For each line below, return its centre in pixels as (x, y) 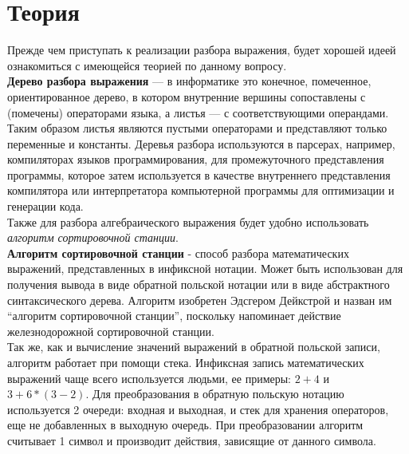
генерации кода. (45, 206)
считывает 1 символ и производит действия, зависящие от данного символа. (192, 440)
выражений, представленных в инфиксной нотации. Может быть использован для (205, 268)
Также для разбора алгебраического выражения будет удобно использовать (188, 221)
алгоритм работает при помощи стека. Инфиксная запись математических (186, 362)
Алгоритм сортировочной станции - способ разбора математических (178, 253)
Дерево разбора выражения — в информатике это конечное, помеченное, (189, 81)
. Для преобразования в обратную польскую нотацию (215, 394)
